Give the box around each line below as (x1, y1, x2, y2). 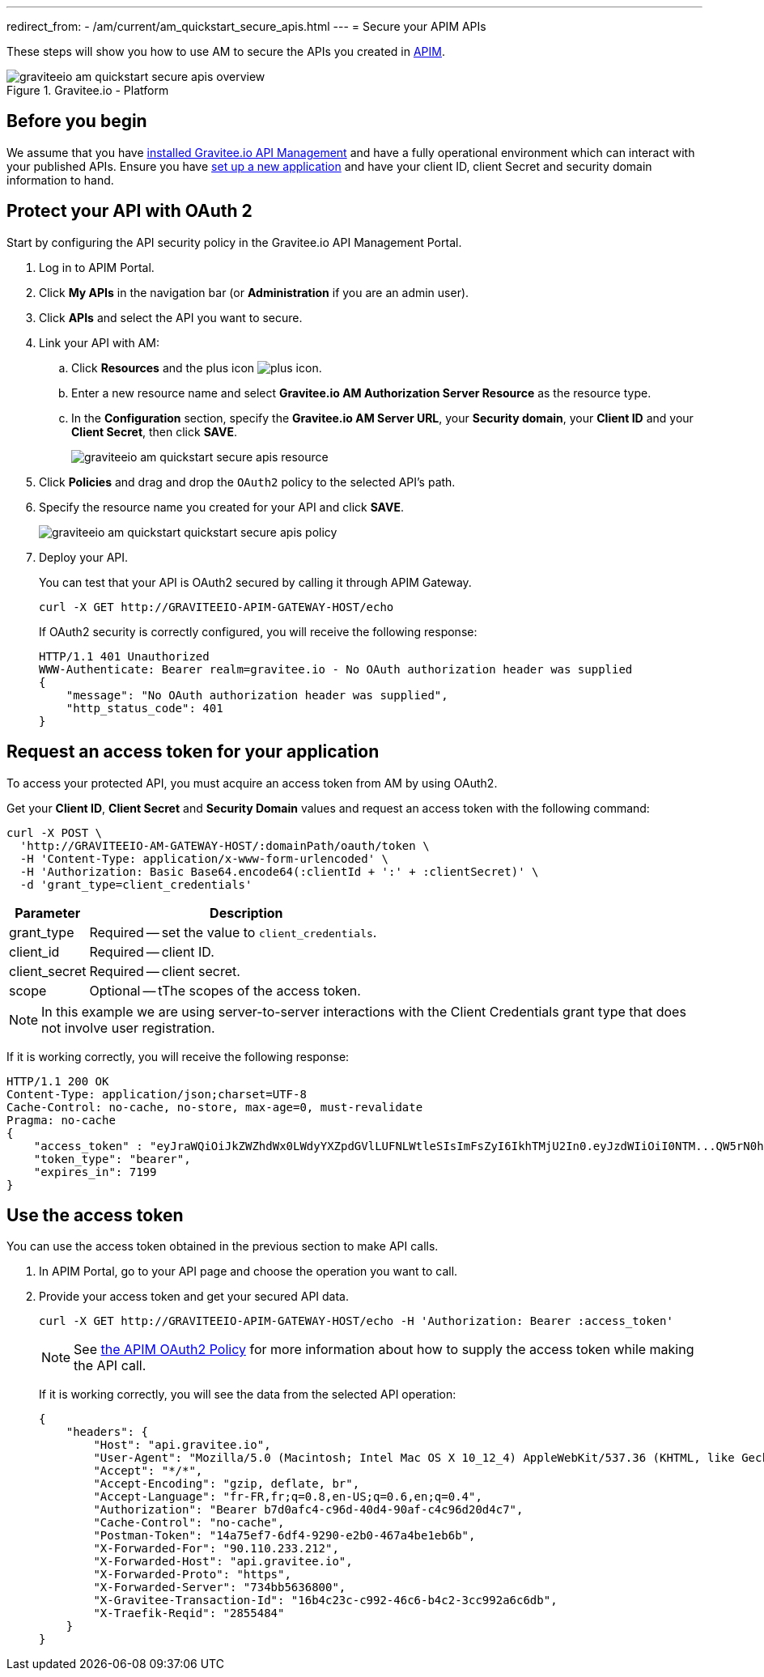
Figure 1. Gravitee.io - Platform (6, 83, 169, 97)
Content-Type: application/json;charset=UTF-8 (6, 1087, 307, 1101)
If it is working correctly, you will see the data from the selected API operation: (39, 1387, 456, 1402)
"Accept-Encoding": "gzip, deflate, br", (93, 1477, 360, 1491)
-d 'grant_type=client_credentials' (19, 877, 253, 891)
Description (210, 904, 283, 921)
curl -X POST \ (6, 826, 103, 839)
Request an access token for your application (6, 741, 380, 762)
